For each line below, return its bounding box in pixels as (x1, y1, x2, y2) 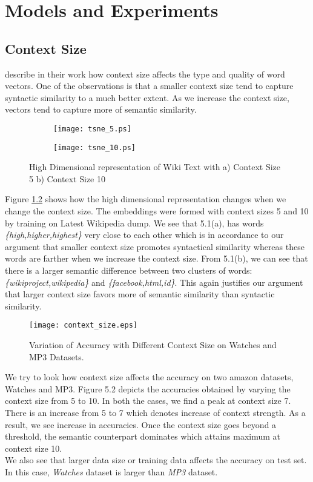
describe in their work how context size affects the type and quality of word (5, 67, 285, 80)
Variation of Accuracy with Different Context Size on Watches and (29, 338, 277, 351)
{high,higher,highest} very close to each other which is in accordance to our (5, 228, 284, 241)
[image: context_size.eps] (29, 321, 137, 330)
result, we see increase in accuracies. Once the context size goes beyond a (5, 418, 277, 431)
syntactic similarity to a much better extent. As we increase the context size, (5, 91, 289, 104)
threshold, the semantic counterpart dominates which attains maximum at (5, 430, 281, 443)
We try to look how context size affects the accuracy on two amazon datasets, (5, 371, 294, 383)
